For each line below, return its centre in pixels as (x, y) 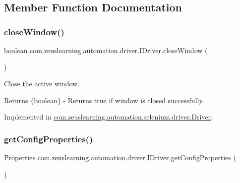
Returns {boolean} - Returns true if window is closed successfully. (104, 100)
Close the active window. (42, 84)
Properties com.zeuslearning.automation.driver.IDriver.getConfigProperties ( (120, 157)
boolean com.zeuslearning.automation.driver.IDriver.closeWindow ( (106, 50)
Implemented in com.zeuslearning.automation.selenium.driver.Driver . (108, 117)
